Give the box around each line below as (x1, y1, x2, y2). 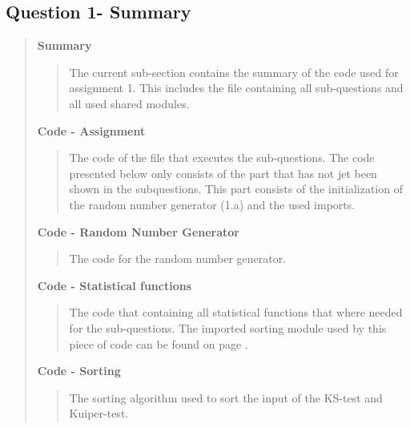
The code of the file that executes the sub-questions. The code (69, 149, 375, 166)
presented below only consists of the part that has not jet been (69, 164, 377, 181)
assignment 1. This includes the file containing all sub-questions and (69, 79, 404, 96)
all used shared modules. (69, 95, 190, 111)
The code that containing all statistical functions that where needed (69, 304, 403, 321)
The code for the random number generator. (69, 250, 287, 267)
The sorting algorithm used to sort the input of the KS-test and (69, 389, 383, 406)
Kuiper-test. (69, 405, 129, 422)
